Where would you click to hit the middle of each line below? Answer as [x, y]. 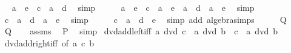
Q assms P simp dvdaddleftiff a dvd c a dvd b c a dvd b [141, 31]
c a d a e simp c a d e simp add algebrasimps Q [145, 19]
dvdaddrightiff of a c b [49, 42]
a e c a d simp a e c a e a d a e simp [133, 7]
